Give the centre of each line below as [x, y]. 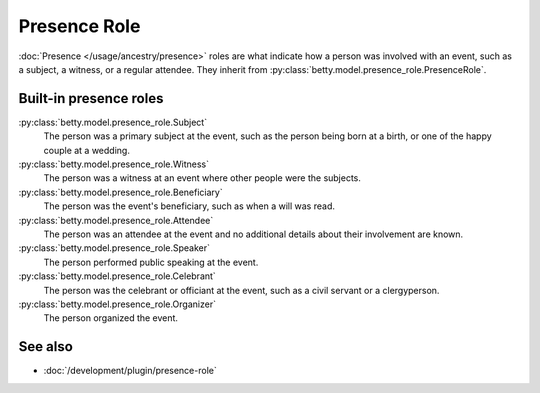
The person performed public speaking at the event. [151, 262]
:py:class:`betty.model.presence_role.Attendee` [116, 220]
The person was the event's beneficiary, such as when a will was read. [189, 206]
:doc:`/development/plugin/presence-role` [130, 371]
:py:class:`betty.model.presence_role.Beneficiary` [121, 192]
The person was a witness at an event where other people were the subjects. [202, 178]
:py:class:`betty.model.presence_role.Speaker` [114, 248]
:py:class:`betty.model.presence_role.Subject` [113, 122]
